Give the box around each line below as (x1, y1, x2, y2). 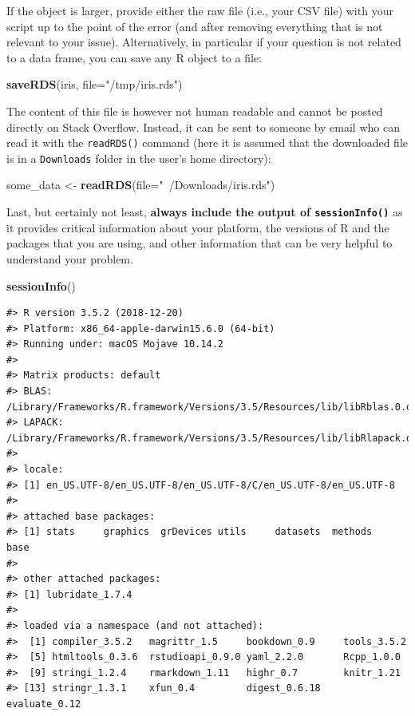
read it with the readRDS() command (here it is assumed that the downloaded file (6, 134, 409, 151)
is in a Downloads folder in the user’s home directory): (6, 149, 271, 166)
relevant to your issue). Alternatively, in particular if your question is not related (6, 34, 401, 50)
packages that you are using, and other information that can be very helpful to (6, 235, 393, 251)
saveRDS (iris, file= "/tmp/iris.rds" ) (6, 76, 183, 93)
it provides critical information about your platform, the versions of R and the (6, 219, 389, 235)
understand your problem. (6, 250, 133, 267)
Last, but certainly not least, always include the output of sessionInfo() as (6, 204, 403, 220)
